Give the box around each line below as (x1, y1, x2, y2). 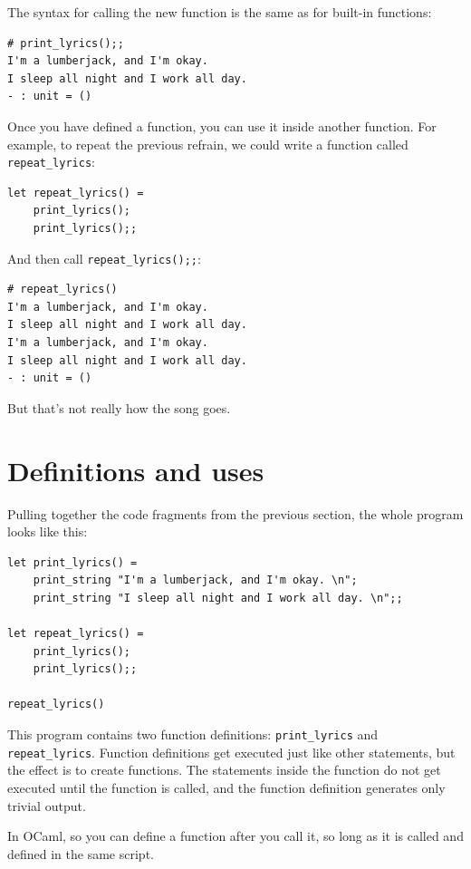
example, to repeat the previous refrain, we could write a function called (7, 134, 409, 153)
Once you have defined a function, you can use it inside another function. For (7, 116, 437, 135)
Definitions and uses (7, 451, 264, 488)
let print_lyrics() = (7, 555, 138, 569)
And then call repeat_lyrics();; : (7, 248, 201, 267)
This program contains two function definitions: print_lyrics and (7, 725, 379, 744)
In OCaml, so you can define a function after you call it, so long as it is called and (7, 826, 464, 845)
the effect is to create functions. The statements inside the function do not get (7, 760, 441, 779)
